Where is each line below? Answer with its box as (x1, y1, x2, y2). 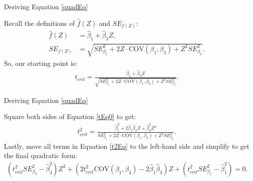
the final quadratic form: (4, 150, 78, 161)
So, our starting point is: (4, 58, 78, 68)
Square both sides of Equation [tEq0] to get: (4, 111, 136, 121)
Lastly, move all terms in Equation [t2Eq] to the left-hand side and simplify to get (4, 141, 250, 151)
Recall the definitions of (4, 18, 75, 28)
